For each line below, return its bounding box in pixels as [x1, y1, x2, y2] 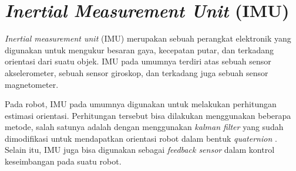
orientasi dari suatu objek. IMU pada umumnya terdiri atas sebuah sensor [5, 55, 271, 67]
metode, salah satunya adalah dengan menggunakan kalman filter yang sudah [5, 121, 284, 133]
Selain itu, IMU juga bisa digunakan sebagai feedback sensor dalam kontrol [5, 143, 275, 156]
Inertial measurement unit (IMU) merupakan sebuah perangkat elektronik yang [5, 32, 291, 45]
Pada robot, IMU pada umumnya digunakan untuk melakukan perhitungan [5, 98, 277, 110]
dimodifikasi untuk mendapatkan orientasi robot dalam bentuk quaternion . [5, 132, 277, 144]
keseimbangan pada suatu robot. [5, 155, 122, 167]
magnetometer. [5, 78, 59, 90]
